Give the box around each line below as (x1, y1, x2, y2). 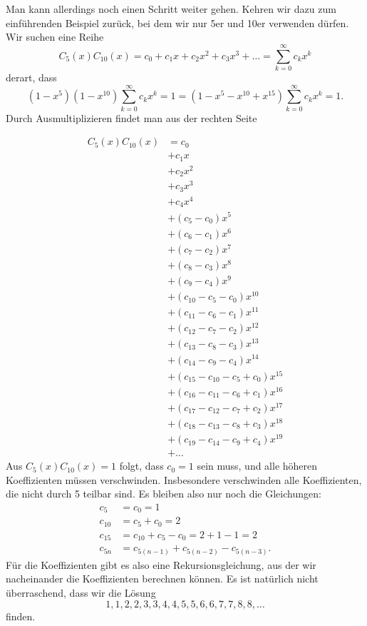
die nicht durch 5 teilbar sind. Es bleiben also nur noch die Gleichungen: (6, 486, 321, 501)
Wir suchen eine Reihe (6, 29, 104, 44)
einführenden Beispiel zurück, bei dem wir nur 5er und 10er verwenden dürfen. (6, 15, 349, 30)
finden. (6, 608, 36, 623)
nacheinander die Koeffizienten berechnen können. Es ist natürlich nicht (6, 571, 319, 586)
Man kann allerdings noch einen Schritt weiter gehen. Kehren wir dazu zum (6, 1, 336, 16)
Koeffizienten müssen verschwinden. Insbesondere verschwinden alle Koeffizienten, (6, 472, 362, 487)
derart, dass (6, 69, 57, 84)
